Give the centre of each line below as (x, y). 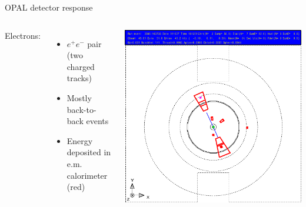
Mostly (79, 97)
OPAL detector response (49, 7)
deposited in (89, 152)
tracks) (79, 78)
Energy (80, 140)
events (97, 121)
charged (81, 66)
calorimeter (87, 175)
